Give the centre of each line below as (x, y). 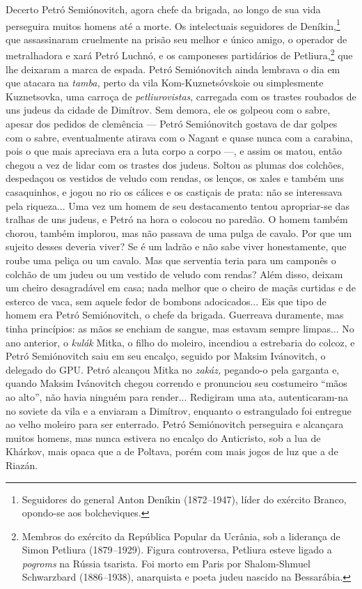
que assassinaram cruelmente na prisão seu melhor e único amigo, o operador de (176, 39)
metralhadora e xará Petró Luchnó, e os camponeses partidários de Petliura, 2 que (179, 54)
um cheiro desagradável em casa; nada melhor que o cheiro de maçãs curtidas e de (181, 288)
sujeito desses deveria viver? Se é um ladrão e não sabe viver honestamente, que (176, 246)
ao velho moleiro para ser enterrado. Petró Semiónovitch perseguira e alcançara (175, 424)
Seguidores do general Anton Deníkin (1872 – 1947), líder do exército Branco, (184, 499)
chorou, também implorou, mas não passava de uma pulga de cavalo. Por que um (179, 232)
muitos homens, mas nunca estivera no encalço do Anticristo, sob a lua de (163, 437)
